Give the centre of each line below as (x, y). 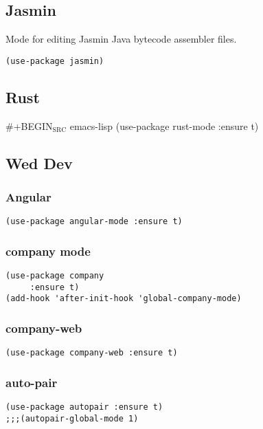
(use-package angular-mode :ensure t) (94, 222)
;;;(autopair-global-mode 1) (72, 418)
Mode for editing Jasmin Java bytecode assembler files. (121, 39)
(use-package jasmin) (55, 61)
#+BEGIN (29, 125)
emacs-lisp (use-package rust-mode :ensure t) (164, 125)
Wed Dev (39, 163)
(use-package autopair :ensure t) (84, 407)
